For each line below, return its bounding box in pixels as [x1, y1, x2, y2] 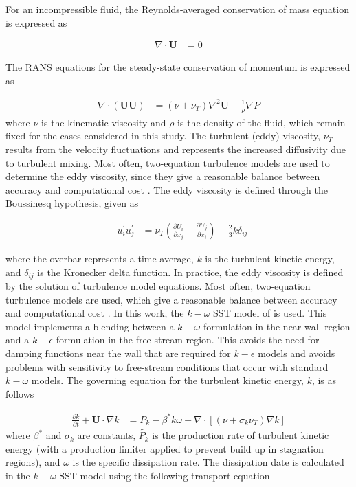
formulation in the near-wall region [203, 319, 351, 333]
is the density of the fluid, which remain [177, 115, 346, 129]
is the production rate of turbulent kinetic [152, 428, 329, 442]
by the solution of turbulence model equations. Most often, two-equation [5, 279, 311, 293]
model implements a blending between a [5, 319, 175, 333]
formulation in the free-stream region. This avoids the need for [56, 332, 320, 347]
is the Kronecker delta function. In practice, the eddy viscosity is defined [37, 264, 344, 279]
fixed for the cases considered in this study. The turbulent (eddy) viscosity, [5, 128, 321, 143]
